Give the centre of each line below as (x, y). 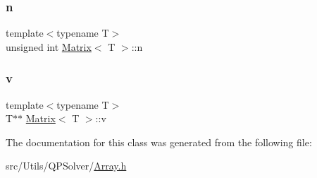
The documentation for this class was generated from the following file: (159, 142)
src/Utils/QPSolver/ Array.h (66, 166)
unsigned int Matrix (49, 46)
